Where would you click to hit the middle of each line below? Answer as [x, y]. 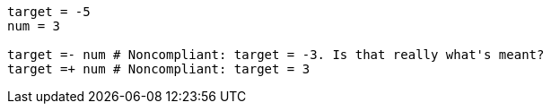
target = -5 [49, 12]
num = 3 [34, 26]
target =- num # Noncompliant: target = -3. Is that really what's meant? [276, 55]
